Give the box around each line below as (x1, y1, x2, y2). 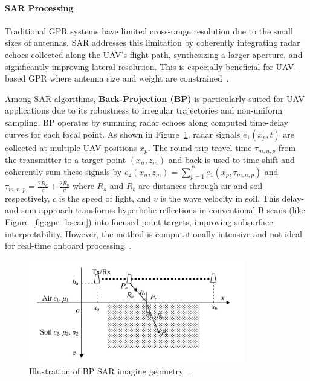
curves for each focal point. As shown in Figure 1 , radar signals (5, 127, 241, 140)
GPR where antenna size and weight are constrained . (28, 72, 229, 85)
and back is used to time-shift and (168, 153, 295, 165)
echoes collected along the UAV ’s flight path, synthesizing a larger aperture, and (5, 48, 303, 60)
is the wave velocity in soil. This (160, 191, 279, 204)
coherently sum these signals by (5, 165, 122, 178)
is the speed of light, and (59, 191, 151, 204)
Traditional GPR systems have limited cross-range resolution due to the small (5, 24, 293, 37)
